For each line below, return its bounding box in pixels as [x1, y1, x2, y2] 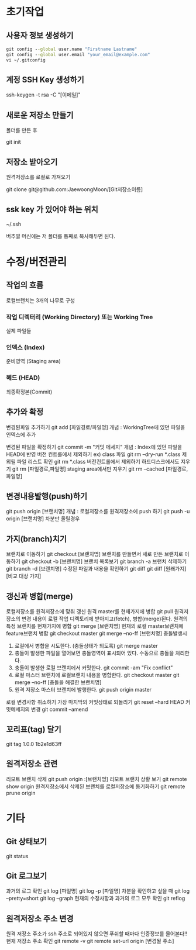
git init [6, 139, 22, 146]
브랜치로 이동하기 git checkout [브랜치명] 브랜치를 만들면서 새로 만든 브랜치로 [6, 551, 183, 558]
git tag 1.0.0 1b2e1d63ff [6, 740, 62, 747]
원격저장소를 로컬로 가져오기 [6, 174, 71, 181]
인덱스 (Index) [6, 343, 45, 351]
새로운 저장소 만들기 [6, 110, 74, 120]
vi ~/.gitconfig [6, 57, 46, 63]
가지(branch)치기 [6, 534, 67, 544]
